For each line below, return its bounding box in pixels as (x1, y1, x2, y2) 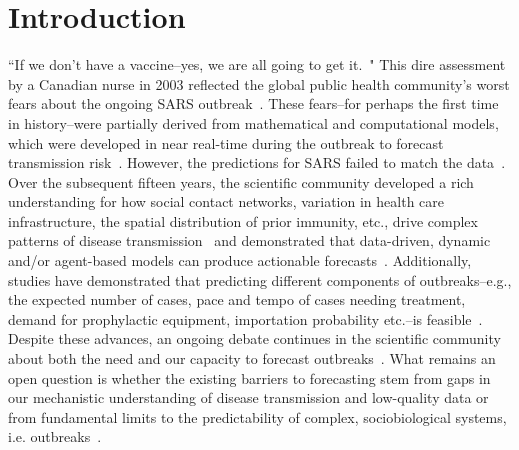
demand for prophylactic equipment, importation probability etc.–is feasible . (8, 308, 483, 329)
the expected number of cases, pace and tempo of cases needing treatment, (8, 289, 466, 310)
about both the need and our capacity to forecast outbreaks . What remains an (8, 348, 496, 369)
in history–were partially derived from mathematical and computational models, (8, 112, 499, 133)
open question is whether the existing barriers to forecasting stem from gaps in (8, 367, 491, 388)
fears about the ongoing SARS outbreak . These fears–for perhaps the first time (8, 93, 499, 114)
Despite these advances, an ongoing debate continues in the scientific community (8, 328, 501, 349)
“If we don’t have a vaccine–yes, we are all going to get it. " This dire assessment (8, 54, 506, 75)
